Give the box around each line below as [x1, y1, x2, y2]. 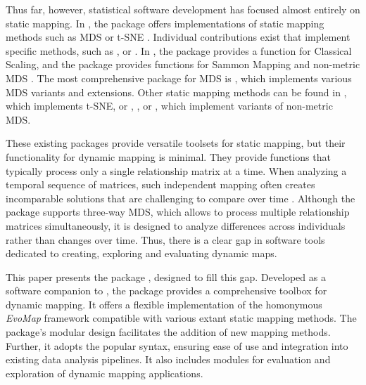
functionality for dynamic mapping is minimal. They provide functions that [6, 149, 331, 164]
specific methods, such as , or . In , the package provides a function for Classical [6, 43, 352, 58]
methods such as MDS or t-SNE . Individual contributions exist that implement [6, 30, 351, 44]
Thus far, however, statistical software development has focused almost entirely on [6, 2, 360, 16]
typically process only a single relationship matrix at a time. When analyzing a [6, 163, 347, 178]
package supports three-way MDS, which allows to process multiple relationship [6, 204, 350, 219]
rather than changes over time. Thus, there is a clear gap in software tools [6, 232, 325, 247]
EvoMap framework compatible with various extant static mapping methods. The [6, 311, 357, 325]
